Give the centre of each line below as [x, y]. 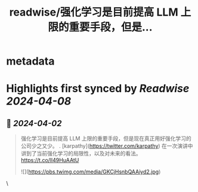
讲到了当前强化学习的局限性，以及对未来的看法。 [81, 154]
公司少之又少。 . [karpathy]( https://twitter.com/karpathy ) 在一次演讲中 [107, 146]
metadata [30, 61]
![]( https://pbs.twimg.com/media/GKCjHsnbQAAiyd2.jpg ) [91, 172]
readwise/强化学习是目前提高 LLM [94, 12]
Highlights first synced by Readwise [98, 89]
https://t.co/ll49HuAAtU [50, 160]
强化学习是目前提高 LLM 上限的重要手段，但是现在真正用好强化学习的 [106, 139]
